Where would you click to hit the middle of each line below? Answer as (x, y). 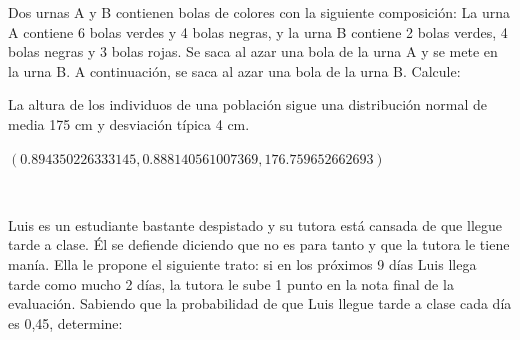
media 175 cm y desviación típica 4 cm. (129, 123)
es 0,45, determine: (65, 322)
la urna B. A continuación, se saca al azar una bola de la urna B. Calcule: (234, 70)
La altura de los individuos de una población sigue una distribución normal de (248, 104)
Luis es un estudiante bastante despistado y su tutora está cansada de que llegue (255, 224)
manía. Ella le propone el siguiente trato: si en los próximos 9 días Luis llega (242, 263)
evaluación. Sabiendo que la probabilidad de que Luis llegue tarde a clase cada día (260, 303)
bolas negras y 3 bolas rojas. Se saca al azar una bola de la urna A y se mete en (253, 51)
